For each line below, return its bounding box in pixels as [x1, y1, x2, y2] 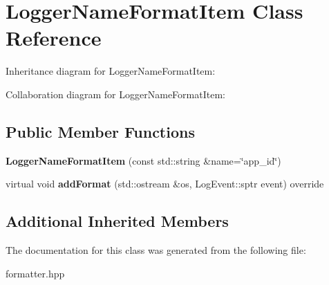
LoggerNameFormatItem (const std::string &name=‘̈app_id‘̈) [6, 153, 281, 167]
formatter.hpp [6, 266, 65, 280]
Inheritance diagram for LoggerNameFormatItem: [6, 64, 216, 78]
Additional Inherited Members [6, 210, 229, 232]
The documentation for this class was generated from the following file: [6, 243, 306, 257]
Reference [6, 24, 102, 52]
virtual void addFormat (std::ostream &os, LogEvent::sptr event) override [6, 176, 324, 191]
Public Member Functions [6, 120, 195, 142]
